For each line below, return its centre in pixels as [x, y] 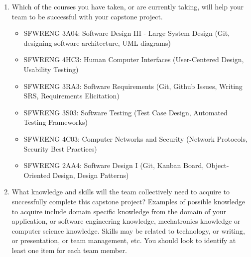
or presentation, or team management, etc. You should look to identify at [124, 240]
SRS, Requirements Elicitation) [71, 96]
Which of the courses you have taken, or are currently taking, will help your [127, 6]
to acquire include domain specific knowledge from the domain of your [119, 211]
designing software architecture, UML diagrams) [97, 43]
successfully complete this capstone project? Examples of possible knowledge [128, 201]
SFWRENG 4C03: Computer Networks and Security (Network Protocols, [135, 138]
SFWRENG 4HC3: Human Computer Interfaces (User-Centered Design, [134, 59]
